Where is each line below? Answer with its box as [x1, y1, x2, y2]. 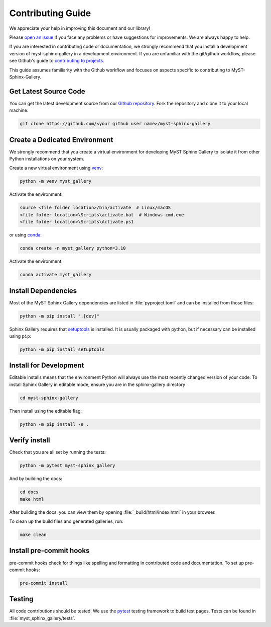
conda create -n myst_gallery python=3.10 [20, 246, 126, 251]
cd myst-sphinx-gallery [20, 395, 79, 401]
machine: [9, 107, 29, 113]
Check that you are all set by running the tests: [9, 449, 106, 455]
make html [20, 496, 44, 502]
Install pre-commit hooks [9, 546, 90, 555]
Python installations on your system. [9, 156, 85, 162]
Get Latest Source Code [9, 87, 85, 96]
